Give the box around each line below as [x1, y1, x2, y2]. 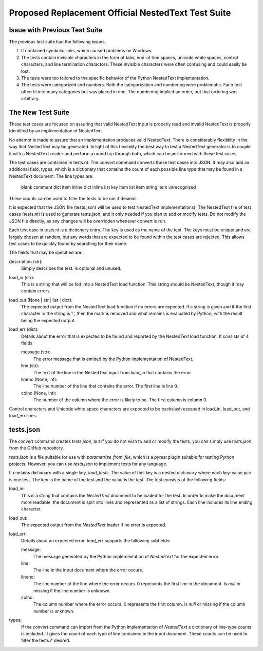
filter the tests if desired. [21, 637, 71, 644]
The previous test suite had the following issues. [9, 39, 106, 45]
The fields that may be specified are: [9, 249, 83, 256]
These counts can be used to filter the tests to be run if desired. [9, 195, 137, 201]
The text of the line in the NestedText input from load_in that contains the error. [33, 369, 192, 375]
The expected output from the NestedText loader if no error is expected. [21, 522, 167, 528]
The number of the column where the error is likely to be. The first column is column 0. [33, 397, 207, 403]
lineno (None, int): [21, 376, 57, 382]
